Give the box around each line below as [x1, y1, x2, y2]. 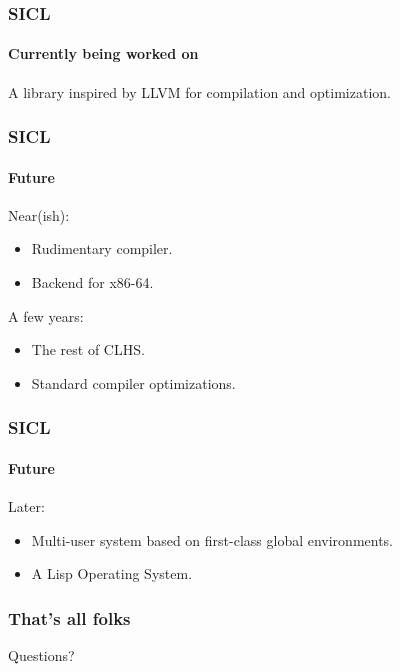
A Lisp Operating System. [31, 563, 193, 584]
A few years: [8, 305, 84, 326]
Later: [8, 496, 45, 517]
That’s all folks [8, 605, 131, 630]
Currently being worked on [8, 43, 199, 64]
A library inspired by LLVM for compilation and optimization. [8, 81, 391, 102]
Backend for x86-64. [31, 272, 154, 293]
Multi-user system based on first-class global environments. [31, 529, 394, 550]
